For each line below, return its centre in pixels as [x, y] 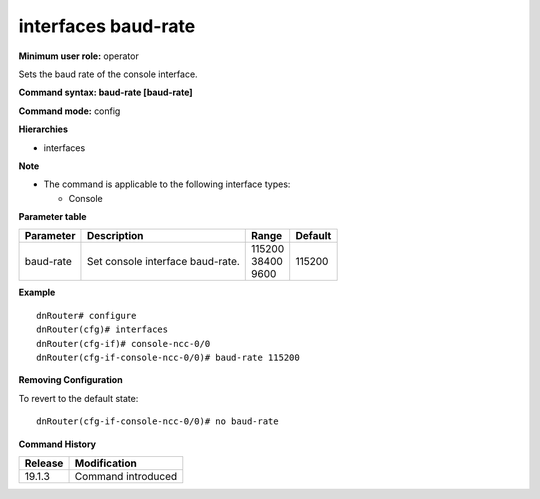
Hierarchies [43, 129]
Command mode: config [69, 111]
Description [115, 236]
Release [44, 463]
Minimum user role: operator [78, 56]
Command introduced [126, 476]
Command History [57, 444]
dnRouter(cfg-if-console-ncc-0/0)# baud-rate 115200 [168, 358]
